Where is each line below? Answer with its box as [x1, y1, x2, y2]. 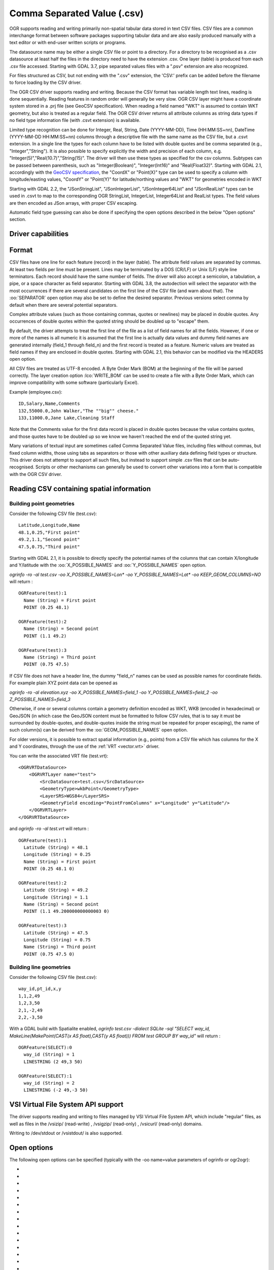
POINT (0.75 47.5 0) [23, 951, 75, 957]
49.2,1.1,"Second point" [18, 536, 80, 543]
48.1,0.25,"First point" [18, 529, 80, 535]
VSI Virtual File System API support [9, 1100, 124, 1109]
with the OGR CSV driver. [9, 471, 62, 477]
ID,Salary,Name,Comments [18, 401, 80, 406]
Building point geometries [9, 500, 75, 507]
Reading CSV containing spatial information [9, 484, 151, 493]
